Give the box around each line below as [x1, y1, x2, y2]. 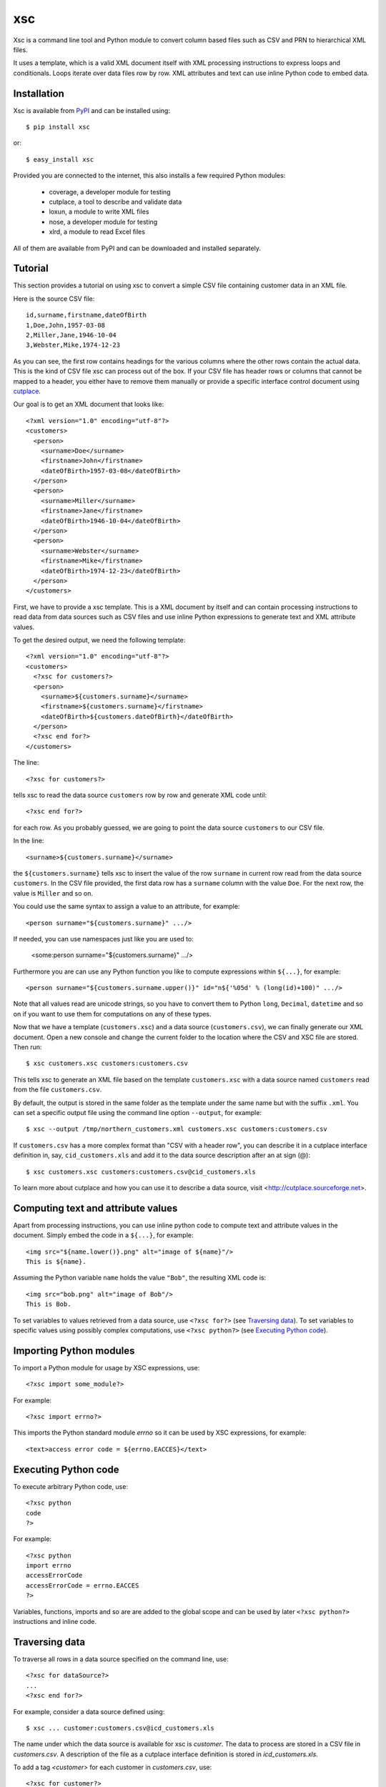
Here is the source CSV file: [13, 294, 95, 303]
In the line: [13, 836, 44, 845]
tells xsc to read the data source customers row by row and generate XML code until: [13, 791, 267, 800]
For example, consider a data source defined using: [13, 1707, 165, 1716]
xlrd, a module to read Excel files [49, 227, 146, 236]
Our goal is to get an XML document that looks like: [13, 400, 164, 409]
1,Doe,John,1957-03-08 [26, 321, 106, 329]
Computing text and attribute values [13, 1202, 178, 1214]
